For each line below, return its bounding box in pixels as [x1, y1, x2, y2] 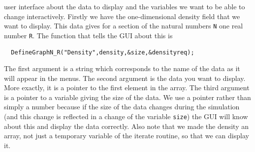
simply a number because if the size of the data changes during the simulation [4, 101, 240, 112]
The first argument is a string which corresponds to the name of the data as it [4, 63, 240, 74]
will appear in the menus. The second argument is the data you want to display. [4, 73, 246, 83]
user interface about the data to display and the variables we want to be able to [4, 1, 245, 11]
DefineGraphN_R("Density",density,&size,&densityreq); [11, 49, 194, 56]
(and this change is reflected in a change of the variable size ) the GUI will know [4, 111, 248, 122]
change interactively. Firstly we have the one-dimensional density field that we [4, 11, 240, 21]
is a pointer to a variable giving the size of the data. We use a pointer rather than [4, 92, 251, 102]
